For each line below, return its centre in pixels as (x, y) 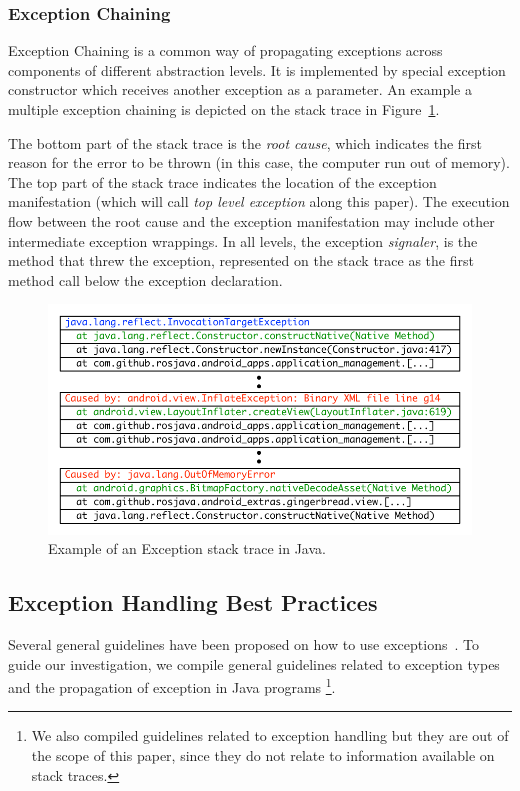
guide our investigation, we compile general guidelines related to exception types (254, 663)
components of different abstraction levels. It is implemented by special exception (257, 69)
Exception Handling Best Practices (193, 602)
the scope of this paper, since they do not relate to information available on (263, 754)
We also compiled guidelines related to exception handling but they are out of (270, 735)
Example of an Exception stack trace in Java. (187, 548)
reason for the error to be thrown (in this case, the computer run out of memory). (259, 162)
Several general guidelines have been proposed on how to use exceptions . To (243, 643)
